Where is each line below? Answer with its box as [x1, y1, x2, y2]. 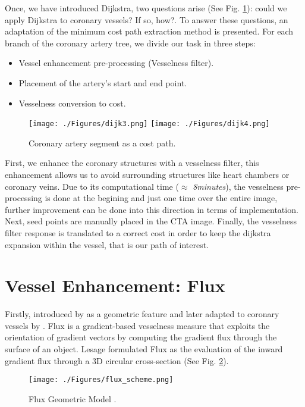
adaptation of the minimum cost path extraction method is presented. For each [5, 25, 294, 37]
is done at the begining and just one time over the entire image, [45, 192, 278, 204]
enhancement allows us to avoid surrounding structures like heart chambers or [5, 168, 290, 180]
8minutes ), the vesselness [193, 180, 284, 192]
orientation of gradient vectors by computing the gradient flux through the [5, 331, 277, 343]
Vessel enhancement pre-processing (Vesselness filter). [18, 57, 214, 69]
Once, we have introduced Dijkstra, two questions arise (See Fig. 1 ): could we [5, 2, 287, 14]
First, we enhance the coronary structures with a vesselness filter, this [5, 156, 259, 169]
